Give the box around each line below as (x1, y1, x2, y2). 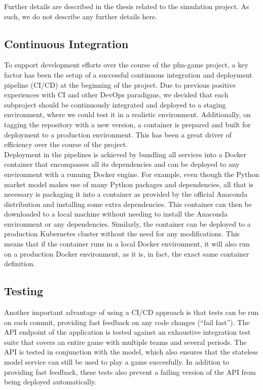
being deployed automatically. (4, 376, 97, 387)
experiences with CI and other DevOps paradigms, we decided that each (4, 89, 229, 100)
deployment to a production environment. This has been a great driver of (4, 129, 232, 139)
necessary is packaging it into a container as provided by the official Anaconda (4, 189, 248, 199)
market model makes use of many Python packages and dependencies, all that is (4, 179, 254, 189)
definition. (4, 258, 35, 269)
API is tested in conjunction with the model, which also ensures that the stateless (4, 346, 258, 357)
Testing (4, 283, 43, 299)
